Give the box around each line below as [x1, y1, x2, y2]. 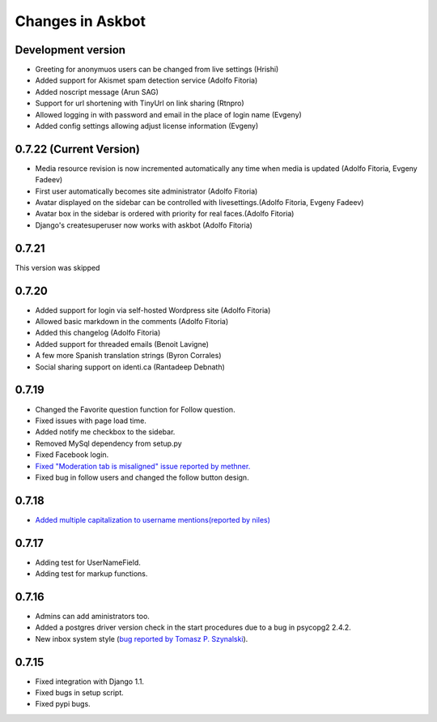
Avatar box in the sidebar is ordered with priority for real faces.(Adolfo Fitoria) [35, 209, 295, 219]
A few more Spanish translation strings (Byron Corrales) [35, 351, 222, 361]
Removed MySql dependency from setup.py [35, 438, 182, 448]
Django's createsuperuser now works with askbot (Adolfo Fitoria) [35, 220, 252, 230]
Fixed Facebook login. [35, 450, 109, 459]
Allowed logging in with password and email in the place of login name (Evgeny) [35, 109, 303, 119]
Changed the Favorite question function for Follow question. [35, 404, 235, 414]
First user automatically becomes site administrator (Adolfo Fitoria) [35, 186, 258, 196]
